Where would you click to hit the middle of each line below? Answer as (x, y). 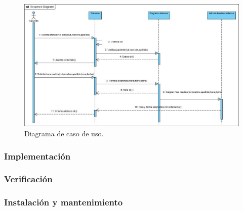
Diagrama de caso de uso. (64, 133)
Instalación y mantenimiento (64, 202)
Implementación (37, 156)
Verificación (28, 179)
